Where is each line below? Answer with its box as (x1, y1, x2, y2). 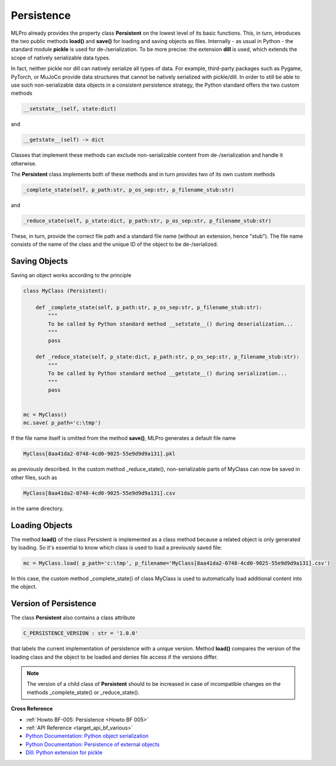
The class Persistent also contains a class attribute (11, 614, 135, 622)
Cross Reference (11, 705, 53, 712)
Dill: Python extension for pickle (25, 749, 103, 756)
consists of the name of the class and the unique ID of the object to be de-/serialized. (11, 241, 218, 248)
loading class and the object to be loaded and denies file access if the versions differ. (11, 653, 218, 660)
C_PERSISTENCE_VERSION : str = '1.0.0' (23, 630, 138, 637)
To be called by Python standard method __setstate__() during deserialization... (48, 320, 294, 327)
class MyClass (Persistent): (23, 288, 108, 294)
